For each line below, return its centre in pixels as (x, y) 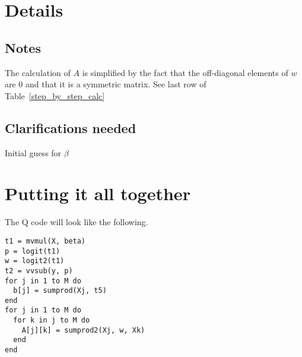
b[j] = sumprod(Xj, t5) (60, 291)
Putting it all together (98, 193)
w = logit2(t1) (35, 261)
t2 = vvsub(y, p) (39, 271)
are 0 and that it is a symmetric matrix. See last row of (106, 84)
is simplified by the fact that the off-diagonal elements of (185, 72)
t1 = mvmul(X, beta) (45, 241)
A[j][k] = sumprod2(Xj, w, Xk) (83, 330)
